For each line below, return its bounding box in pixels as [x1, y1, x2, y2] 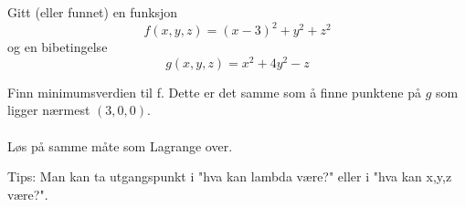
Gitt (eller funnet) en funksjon [7, 3, 178, 21]
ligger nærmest [7, 100, 90, 119]
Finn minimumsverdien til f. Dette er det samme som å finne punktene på [7, 82, 421, 101]
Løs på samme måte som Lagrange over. [7, 136, 233, 155]
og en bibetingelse [7, 37, 108, 57]
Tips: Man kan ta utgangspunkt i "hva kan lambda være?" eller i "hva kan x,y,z [7, 167, 452, 186]
